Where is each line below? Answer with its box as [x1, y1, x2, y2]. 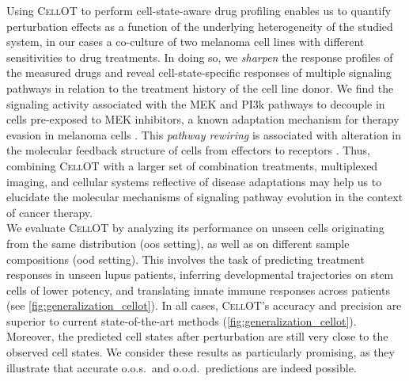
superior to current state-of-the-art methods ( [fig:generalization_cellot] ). [6, 312, 357, 329]
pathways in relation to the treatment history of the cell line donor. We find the [6, 79, 394, 96]
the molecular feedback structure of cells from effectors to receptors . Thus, [6, 142, 370, 158]
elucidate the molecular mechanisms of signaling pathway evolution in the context [6, 189, 403, 205]
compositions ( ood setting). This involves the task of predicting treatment [6, 250, 365, 267]
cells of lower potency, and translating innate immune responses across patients [6, 281, 390, 298]
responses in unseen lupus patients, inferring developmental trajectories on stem [6, 266, 394, 283]
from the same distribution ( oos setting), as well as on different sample [6, 234, 350, 251]
